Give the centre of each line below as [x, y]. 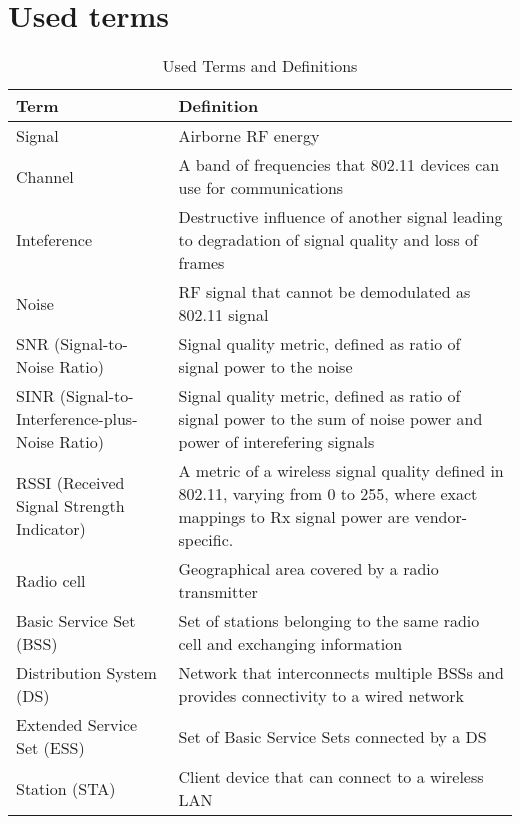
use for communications [261, 188]
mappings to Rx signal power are [294, 517]
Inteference [54, 240]
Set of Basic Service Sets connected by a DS [332, 736]
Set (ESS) [50, 748]
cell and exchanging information [290, 644]
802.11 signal [223, 315]
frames [201, 263]
